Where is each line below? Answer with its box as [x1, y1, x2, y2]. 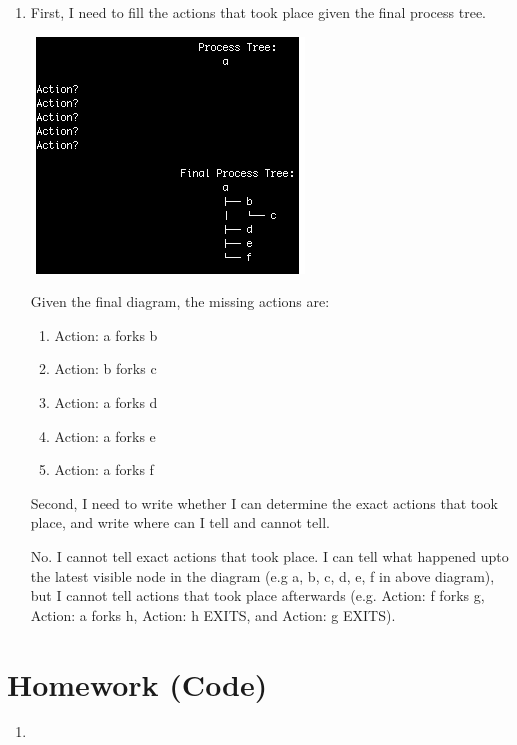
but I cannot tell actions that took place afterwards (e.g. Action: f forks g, [30, 585, 485, 606]
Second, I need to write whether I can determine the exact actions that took [30, 492, 499, 513]
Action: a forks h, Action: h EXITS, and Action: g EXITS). [30, 604, 396, 625]
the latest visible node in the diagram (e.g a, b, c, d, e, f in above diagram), [30, 565, 495, 586]
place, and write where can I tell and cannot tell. [30, 512, 330, 533]
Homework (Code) [7, 663, 268, 704]
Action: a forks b [54, 324, 158, 345]
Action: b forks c [54, 358, 157, 379]
